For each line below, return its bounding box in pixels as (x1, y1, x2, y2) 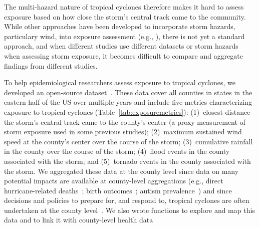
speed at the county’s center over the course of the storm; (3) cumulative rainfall (4, 136, 253, 146)
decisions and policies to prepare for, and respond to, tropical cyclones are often (4, 195, 249, 205)
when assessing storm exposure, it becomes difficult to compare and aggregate (4, 50, 243, 61)
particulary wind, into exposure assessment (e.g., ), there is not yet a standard (4, 31, 245, 41)
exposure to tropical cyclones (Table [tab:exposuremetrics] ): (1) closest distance (4, 106, 250, 117)
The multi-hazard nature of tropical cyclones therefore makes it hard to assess (4, 2, 244, 12)
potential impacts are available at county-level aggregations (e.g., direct (4, 175, 223, 186)
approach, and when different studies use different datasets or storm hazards (4, 41, 238, 51)
